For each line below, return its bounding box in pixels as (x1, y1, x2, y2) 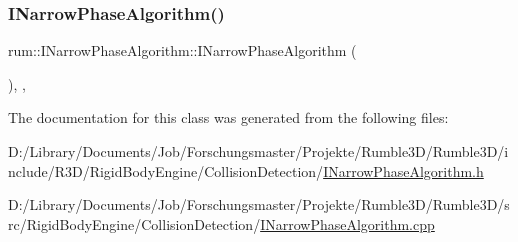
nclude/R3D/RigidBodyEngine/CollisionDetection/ (8, 160, 324, 181)
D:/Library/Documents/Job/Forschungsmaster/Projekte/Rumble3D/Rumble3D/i (8, 141, 509, 161)
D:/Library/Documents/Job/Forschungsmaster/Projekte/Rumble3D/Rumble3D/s (8, 194, 510, 215)
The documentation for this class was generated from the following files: (8, 107, 449, 128)
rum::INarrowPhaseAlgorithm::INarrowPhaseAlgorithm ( (8, 40, 357, 61)
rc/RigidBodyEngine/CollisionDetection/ (8, 213, 261, 234)
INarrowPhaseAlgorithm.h (323, 160, 484, 181)
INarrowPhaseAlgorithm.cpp (260, 213, 435, 234)
